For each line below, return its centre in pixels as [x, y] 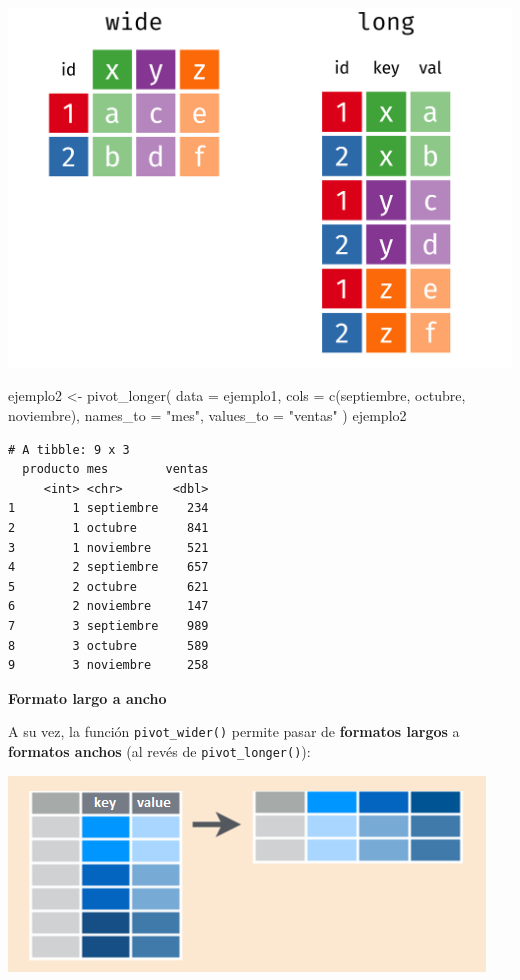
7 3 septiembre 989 [108, 625]
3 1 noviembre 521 [108, 547]
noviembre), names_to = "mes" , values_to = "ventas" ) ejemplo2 [207, 414]
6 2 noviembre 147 [108, 606]
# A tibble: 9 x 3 [69, 449]
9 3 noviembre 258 [108, 665]
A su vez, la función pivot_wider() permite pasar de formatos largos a [234, 731]
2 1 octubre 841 [108, 527]
